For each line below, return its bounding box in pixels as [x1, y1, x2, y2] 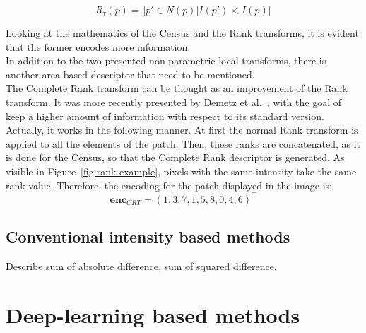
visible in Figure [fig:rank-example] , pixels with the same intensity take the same [6, 163, 357, 178]
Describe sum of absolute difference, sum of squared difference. [6, 258, 277, 273]
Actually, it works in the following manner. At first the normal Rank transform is [6, 122, 358, 137]
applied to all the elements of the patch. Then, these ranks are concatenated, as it [6, 136, 361, 151]
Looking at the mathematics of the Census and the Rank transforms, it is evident [6, 25, 359, 40]
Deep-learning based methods [6, 300, 300, 329]
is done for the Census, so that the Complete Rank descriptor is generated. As [6, 150, 345, 165]
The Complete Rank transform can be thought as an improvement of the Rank [6, 81, 348, 95]
